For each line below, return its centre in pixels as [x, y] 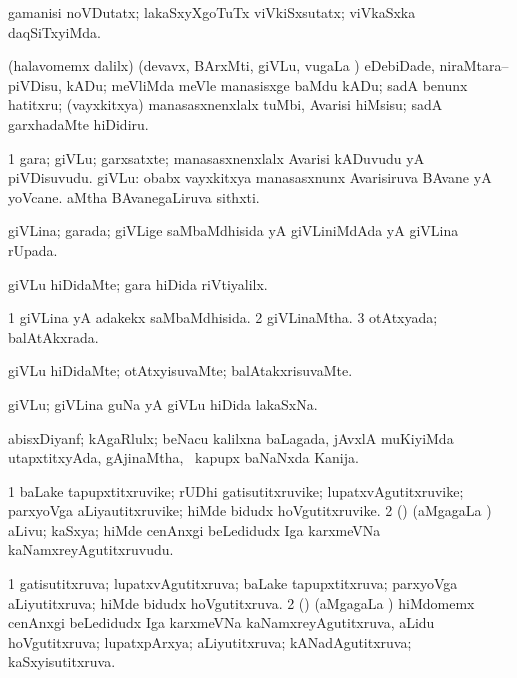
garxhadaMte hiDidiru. [78, 123]
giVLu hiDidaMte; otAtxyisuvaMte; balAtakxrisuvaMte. [180, 370]
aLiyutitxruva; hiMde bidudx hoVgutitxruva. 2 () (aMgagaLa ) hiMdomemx [241, 602]
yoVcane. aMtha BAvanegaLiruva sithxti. [134, 196]
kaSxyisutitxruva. [62, 661]
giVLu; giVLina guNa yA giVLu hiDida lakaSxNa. [163, 403]
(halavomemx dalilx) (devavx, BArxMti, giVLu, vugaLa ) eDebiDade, [221, 65]
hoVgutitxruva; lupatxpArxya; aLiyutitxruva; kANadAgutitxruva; [210, 641]
